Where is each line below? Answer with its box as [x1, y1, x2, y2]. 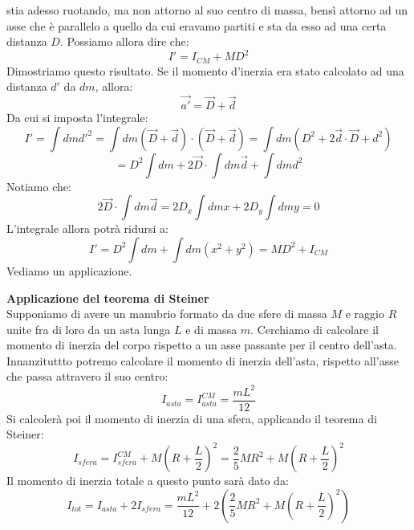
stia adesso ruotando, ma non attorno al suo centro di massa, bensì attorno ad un [6, 2, 408, 18]
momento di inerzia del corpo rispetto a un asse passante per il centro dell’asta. [6, 336, 397, 353]
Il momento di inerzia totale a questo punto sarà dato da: [6, 472, 289, 489]
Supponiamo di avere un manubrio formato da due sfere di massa [6, 305, 327, 322]
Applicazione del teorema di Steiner [6, 289, 209, 306]
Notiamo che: [6, 177, 71, 194]
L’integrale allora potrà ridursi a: [6, 220, 168, 237]
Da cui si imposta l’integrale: [6, 109, 148, 126]
